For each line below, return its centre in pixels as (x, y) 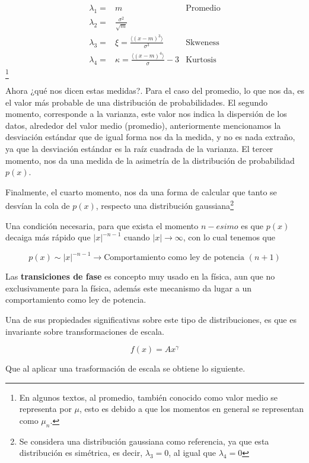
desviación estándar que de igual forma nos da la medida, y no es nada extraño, (150, 137)
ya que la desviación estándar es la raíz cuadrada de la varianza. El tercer (139, 148)
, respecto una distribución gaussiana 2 (165, 204)
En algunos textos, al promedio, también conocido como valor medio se (149, 397)
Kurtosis (201, 60)
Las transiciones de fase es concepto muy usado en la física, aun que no (140, 276)
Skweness (203, 42)
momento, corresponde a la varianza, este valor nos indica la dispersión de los (146, 114)
